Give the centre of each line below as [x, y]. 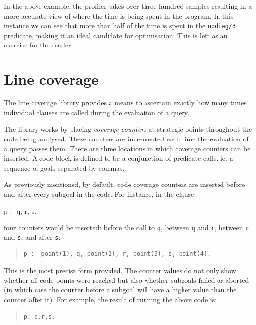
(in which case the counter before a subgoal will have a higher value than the [120, 290]
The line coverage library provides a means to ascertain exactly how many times [125, 103]
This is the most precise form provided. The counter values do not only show [120, 270]
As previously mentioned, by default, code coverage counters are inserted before [125, 184]
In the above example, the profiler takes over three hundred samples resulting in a [128, 6]
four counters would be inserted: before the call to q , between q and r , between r [127, 227]
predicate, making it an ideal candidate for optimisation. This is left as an [116, 35]
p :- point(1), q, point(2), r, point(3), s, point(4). [117, 254]
